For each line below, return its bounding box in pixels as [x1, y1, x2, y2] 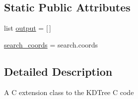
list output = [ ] [4, 23, 52, 33]
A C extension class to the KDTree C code [4, 87, 134, 97]
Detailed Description [4, 63, 113, 79]
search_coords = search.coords [4, 39, 98, 49]
